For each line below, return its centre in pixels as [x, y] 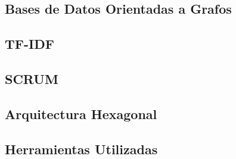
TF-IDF [29, 44]
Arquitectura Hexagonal [81, 113]
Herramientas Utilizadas [81, 149]
